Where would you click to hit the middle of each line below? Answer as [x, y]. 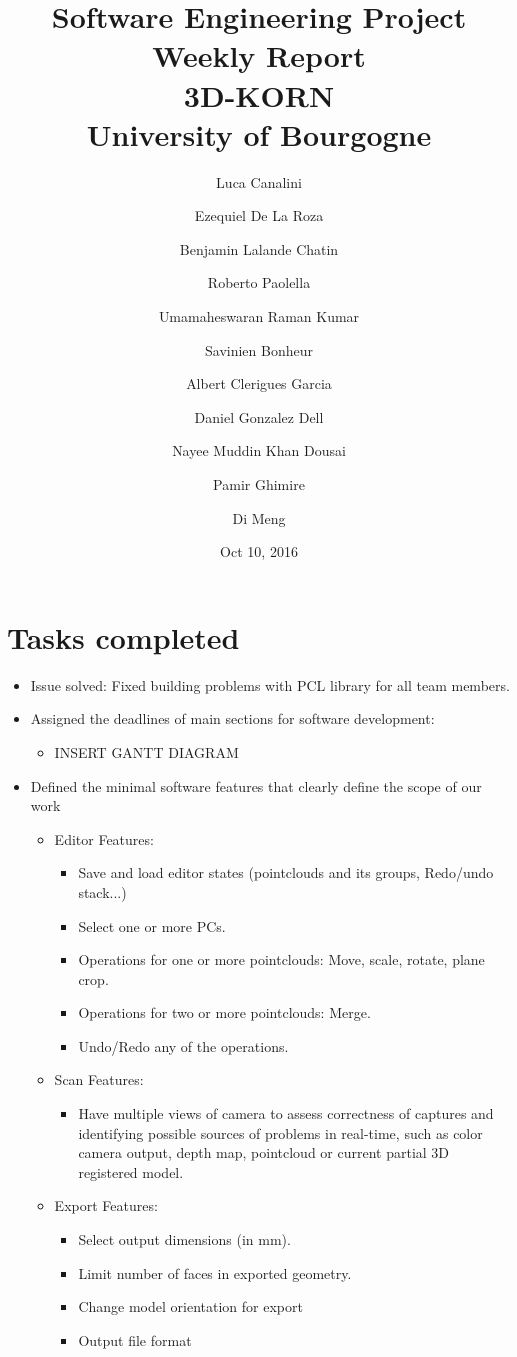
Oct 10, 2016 [259, 551]
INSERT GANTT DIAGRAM [146, 751]
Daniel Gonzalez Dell [259, 416]
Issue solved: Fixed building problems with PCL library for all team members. [270, 684]
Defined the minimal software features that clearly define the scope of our [256, 785]
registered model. [131, 1171]
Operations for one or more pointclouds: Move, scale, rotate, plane [281, 959]
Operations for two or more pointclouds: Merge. [224, 1012]
